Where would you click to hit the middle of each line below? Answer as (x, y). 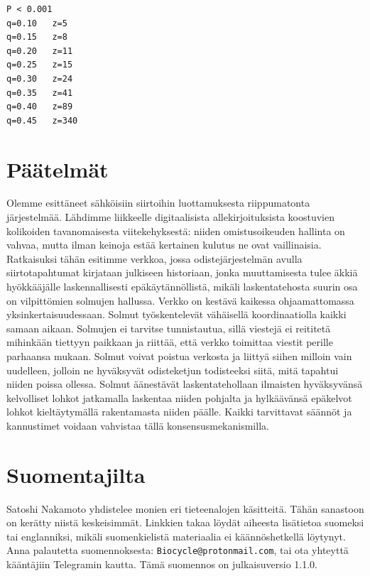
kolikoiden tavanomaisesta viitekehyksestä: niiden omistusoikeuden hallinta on (176, 230)
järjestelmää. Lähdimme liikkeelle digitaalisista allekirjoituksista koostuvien (170, 217)
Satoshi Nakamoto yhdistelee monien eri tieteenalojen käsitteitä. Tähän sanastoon (185, 508)
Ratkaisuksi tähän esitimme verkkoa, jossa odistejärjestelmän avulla (154, 258)
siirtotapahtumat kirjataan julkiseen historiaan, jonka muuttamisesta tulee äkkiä (182, 272)
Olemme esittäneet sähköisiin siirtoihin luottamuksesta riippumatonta (158, 203)
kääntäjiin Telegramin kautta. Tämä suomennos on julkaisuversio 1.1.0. (162, 564)
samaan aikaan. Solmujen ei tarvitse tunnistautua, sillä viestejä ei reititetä (169, 328)
